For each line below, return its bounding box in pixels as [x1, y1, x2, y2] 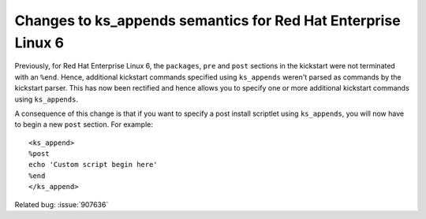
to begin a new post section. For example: [14, 120, 153, 129]
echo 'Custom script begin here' [28, 160, 158, 169]
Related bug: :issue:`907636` [14, 199, 109, 209]
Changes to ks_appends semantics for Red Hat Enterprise [14, 12, 402, 29]
